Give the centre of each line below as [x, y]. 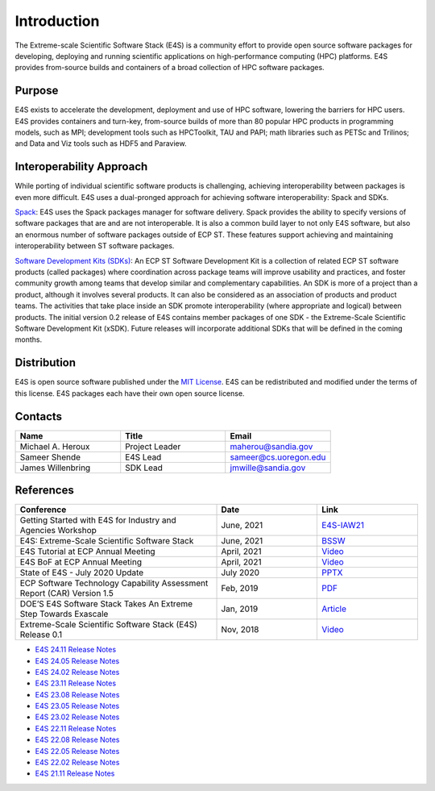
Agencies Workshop [58, 531]
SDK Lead [144, 468]
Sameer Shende [50, 457]
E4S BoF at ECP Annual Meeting [81, 562]
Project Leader [153, 446]
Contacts [39, 416]
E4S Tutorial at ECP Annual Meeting [88, 552]
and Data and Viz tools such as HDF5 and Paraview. [101, 144]
